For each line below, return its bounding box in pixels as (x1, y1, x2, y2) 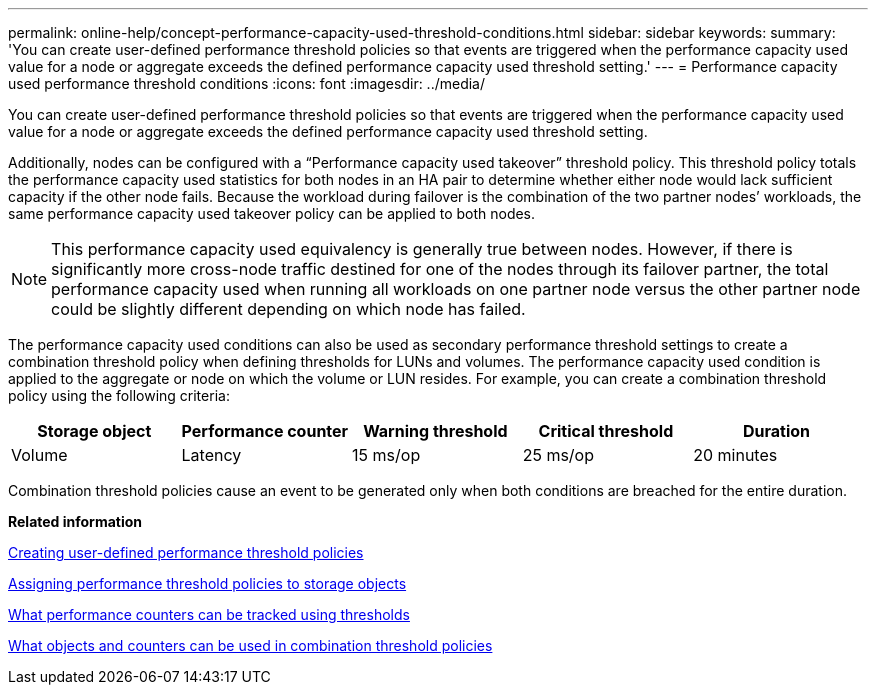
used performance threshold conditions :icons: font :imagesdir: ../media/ (8, 75, 486, 92)
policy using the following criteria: (8, 387, 230, 404)
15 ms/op (352, 445, 421, 465)
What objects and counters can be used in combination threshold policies (8, 637, 493, 654)
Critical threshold (538, 421, 674, 441)
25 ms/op (522, 445, 595, 465)
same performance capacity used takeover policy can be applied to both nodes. (8, 205, 536, 222)
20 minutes (693, 445, 778, 465)
